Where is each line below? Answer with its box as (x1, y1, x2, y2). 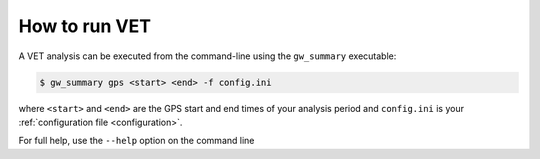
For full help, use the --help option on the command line (18, 135, 255, 147)
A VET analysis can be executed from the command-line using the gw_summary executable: (18, 50, 397, 62)
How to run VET (18, 15, 152, 37)
